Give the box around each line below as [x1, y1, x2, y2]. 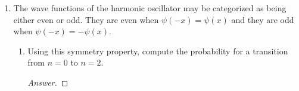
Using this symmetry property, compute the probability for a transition [27, 44, 288, 57]
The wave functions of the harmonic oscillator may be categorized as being [13, 2, 286, 14]
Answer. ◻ [27, 76, 68, 88]
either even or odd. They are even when [13, 13, 159, 25]
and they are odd [231, 13, 294, 25]
